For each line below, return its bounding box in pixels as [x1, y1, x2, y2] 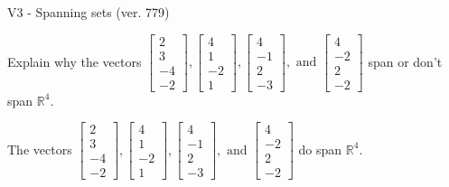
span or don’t [368, 51, 443, 70]
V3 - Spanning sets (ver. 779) [7, 3, 170, 21]
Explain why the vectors [7, 51, 142, 70]
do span [298, 139, 342, 158]
